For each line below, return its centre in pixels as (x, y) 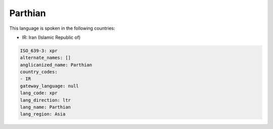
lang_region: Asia (43, 114)
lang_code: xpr (39, 93)
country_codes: (39, 72)
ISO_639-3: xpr (39, 51)
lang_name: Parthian (45, 107)
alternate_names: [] (45, 58)
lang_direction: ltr (45, 100)
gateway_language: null (50, 86)
